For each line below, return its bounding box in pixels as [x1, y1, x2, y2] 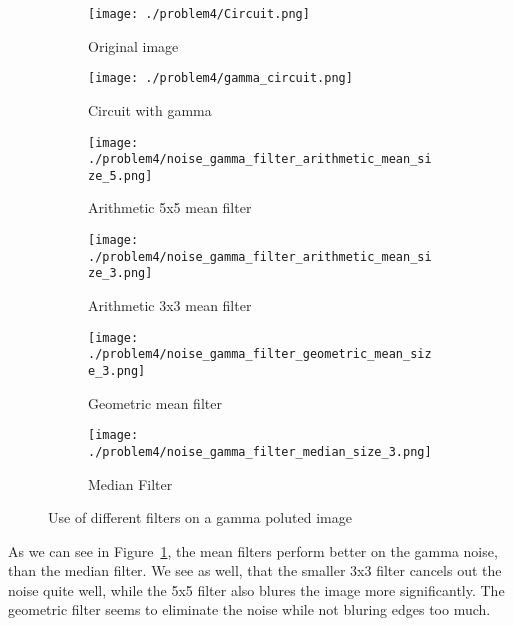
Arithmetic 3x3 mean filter [88, 295, 252, 316]
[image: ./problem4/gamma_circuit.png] [88, 71, 353, 86]
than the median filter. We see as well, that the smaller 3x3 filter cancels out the [8, 560, 502, 581]
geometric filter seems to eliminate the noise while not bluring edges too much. [8, 599, 491, 620]
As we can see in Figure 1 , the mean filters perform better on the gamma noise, [8, 540, 498, 561]
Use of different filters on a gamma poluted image [48, 507, 352, 528]
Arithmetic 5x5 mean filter [88, 197, 252, 218]
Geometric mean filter [88, 392, 222, 413]
